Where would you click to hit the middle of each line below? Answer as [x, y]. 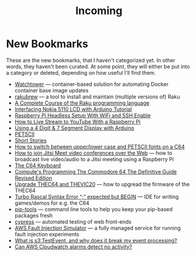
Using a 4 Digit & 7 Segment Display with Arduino [74, 128]
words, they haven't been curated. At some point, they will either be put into [98, 67]
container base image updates [52, 90]
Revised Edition [33, 178]
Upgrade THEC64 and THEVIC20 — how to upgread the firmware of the [102, 184]
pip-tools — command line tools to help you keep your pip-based [94, 209]
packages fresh [34, 215]
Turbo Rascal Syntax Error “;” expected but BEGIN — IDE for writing [97, 197]
